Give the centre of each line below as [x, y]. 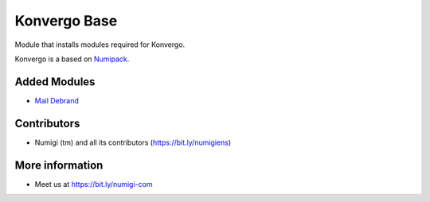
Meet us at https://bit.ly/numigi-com [94, 184]
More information [59, 165]
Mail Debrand [57, 100]
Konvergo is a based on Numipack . [72, 59]
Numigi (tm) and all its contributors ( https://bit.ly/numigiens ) [133, 142]
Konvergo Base [66, 21]
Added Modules [55, 82]
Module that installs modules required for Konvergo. [100, 45]
